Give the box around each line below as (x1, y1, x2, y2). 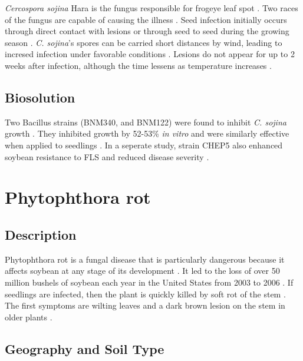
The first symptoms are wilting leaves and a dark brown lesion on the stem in (5, 299, 285, 312)
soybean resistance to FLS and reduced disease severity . (5, 150, 209, 163)
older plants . (5, 310, 52, 323)
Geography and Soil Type (5, 339, 164, 357)
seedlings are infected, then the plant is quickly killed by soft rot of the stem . (5, 287, 286, 300)
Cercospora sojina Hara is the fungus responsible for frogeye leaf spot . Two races (5, 2, 298, 14)
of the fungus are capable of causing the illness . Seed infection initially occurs (5, 13, 287, 25)
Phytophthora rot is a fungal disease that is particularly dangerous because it (5, 253, 285, 265)
